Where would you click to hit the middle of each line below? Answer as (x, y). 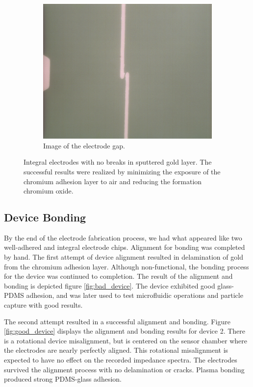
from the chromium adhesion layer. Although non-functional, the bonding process (126, 266)
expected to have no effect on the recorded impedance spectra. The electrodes (121, 360)
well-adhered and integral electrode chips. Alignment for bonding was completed (125, 247)
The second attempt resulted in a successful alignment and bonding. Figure (117, 321)
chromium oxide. (49, 191)
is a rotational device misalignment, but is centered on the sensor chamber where (126, 340)
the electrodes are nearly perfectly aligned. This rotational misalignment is (116, 350)
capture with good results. (43, 305)
